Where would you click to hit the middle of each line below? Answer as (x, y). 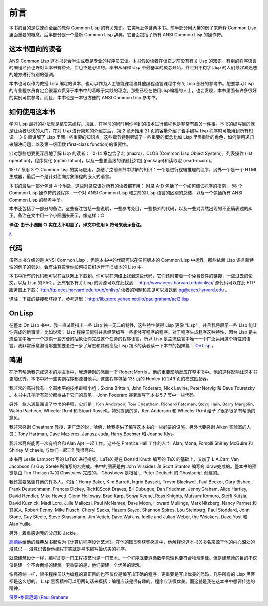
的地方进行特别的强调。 (33, 74)
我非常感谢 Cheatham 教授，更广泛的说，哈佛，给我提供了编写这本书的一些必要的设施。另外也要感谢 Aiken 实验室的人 (130, 427)
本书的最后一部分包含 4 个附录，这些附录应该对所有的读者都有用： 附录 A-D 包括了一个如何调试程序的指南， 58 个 (126, 186)
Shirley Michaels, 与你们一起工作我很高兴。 (53, 450)
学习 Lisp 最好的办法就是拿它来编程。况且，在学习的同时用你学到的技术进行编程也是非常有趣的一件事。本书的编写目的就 (132, 124)
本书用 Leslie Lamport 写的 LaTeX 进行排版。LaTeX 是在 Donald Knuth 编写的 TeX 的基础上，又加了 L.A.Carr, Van (124, 459)
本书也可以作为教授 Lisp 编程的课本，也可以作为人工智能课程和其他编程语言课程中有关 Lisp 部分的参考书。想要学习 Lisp (132, 84)
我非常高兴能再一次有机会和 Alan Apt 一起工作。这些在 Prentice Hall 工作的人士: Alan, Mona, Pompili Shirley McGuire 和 (131, 443)
